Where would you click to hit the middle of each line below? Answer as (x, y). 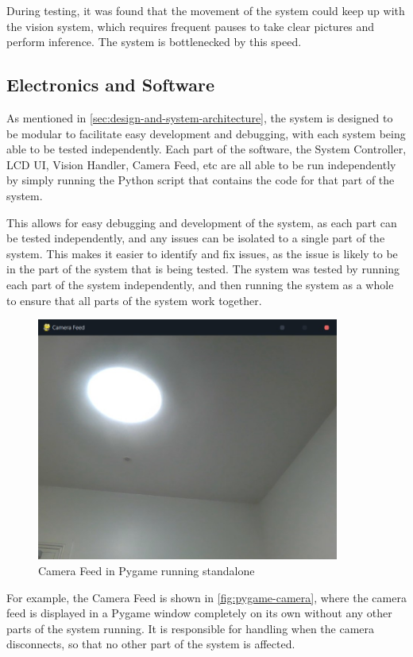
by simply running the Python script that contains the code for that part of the (201, 180)
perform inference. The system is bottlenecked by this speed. (154, 42)
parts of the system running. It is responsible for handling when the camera (191, 628)
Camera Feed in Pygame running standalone (147, 571)
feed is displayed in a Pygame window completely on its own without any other (199, 613)
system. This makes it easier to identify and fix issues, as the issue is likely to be (202, 253)
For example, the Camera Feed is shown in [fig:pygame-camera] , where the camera (206, 597)
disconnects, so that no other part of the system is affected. (151, 644)
